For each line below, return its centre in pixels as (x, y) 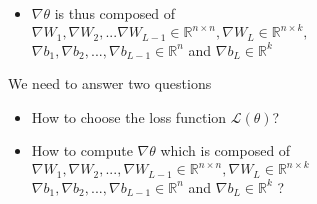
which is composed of (225, 150)
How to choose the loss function (129, 116)
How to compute (82, 150)
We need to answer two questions (110, 83)
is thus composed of (115, 13)
